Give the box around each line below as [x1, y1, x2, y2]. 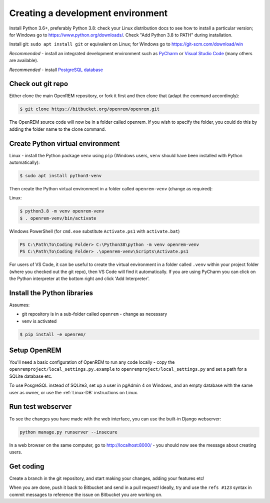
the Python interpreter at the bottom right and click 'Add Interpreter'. [9, 276, 150, 282]
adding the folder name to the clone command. [9, 126, 106, 132]
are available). [9, 58, 38, 64]
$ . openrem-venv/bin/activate [19, 215, 97, 221]
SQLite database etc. [9, 373, 52, 379]
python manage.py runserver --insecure [19, 429, 117, 435]
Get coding [9, 462, 44, 470]
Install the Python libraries [9, 289, 93, 297]
